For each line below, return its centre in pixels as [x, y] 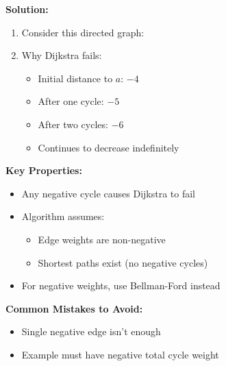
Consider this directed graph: [83, 32]
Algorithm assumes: [63, 216]
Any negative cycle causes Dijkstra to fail [109, 193]
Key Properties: [44, 170]
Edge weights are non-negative [102, 239]
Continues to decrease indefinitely [109, 147]
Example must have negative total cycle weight [120, 354]
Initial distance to [75, 78]
